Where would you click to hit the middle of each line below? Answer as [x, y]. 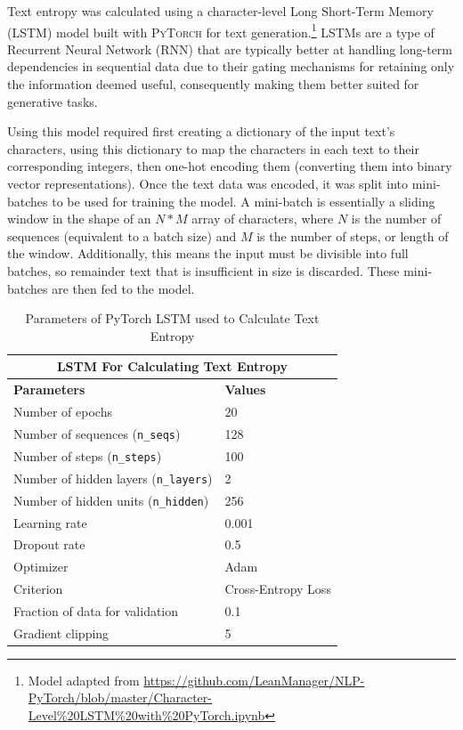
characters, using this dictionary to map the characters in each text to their [213, 148]
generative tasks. [53, 101]
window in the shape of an [79, 219]
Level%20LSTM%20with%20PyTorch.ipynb [146, 715]
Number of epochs [63, 412]
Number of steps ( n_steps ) [88, 455]
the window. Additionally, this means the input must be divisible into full [208, 253]
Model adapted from [84, 680]
